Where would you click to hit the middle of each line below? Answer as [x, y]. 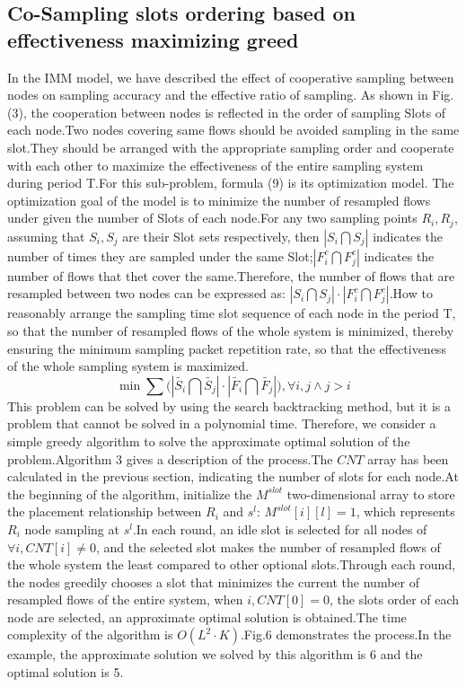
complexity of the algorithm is [90, 634]
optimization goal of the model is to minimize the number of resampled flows [219, 200]
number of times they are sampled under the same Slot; [160, 255]
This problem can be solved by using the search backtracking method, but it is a [229, 405]
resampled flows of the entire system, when [125, 599]
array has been [408, 458]
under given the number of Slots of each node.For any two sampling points [212, 218]
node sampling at [72, 528]
